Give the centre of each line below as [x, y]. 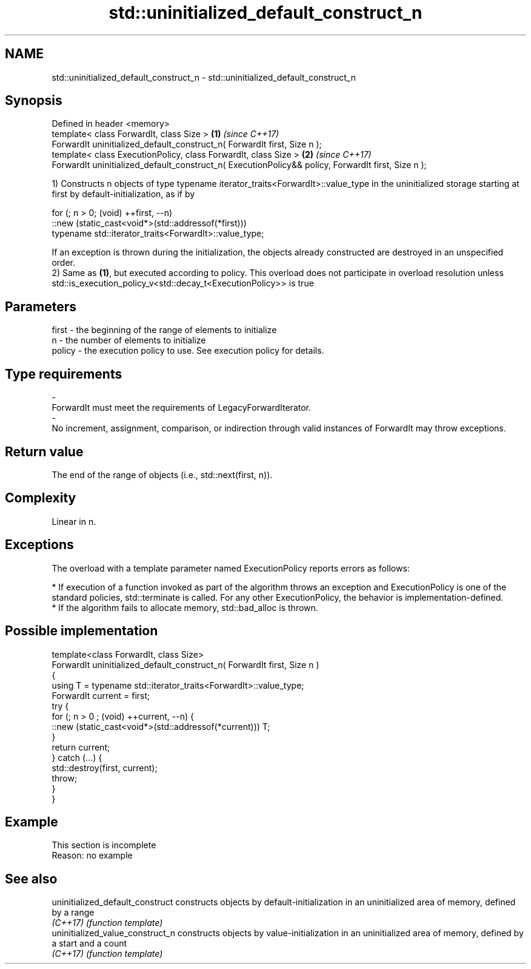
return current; [81, 747]
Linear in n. [74, 521]
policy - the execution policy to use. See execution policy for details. [188, 351]
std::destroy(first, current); [105, 768]
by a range [73, 913]
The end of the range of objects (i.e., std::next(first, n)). [162, 474]
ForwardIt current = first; [101, 695]
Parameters [41, 306]
